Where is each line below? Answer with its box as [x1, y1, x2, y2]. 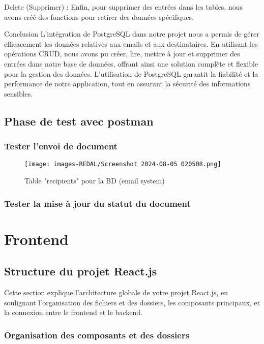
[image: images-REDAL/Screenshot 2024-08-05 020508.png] [24, 161, 221, 168]
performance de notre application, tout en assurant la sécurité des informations [4, 78, 251, 89]
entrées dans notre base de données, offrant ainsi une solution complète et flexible [4, 58, 258, 69]
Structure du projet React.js [4, 263, 157, 279]
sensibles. [4, 88, 33, 99]
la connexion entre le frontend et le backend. [4, 307, 142, 318]
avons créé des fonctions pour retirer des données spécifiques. [4, 11, 194, 22]
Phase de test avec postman [4, 113, 154, 129]
